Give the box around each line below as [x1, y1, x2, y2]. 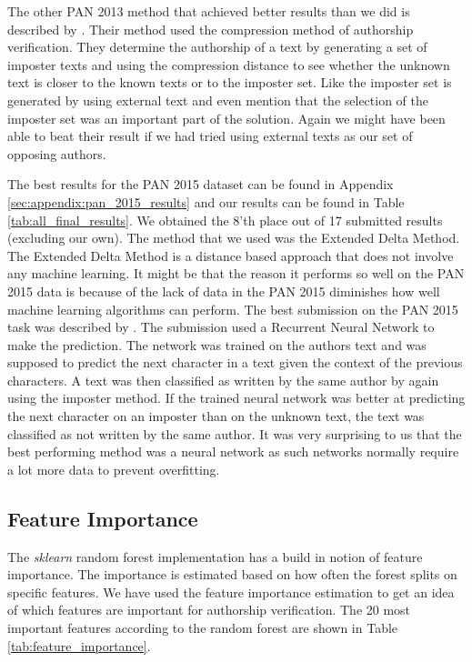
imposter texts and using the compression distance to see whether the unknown [7, 55, 450, 74]
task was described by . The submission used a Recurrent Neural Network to [7, 317, 435, 336]
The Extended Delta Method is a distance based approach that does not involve [7, 246, 454, 265]
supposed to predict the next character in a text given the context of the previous [7, 353, 463, 372]
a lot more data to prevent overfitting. [7, 459, 220, 478]
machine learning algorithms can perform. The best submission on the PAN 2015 [7, 299, 458, 318]
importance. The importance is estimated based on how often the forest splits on [7, 565, 457, 584]
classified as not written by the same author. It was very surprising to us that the [7, 424, 462, 443]
